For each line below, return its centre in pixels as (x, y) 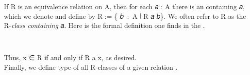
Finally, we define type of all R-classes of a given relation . (91, 67)
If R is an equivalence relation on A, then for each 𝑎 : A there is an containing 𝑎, (124, 6)
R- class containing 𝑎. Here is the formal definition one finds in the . (104, 25)
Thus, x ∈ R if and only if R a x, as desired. (70, 57)
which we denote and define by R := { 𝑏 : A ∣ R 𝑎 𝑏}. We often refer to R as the (125, 16)
